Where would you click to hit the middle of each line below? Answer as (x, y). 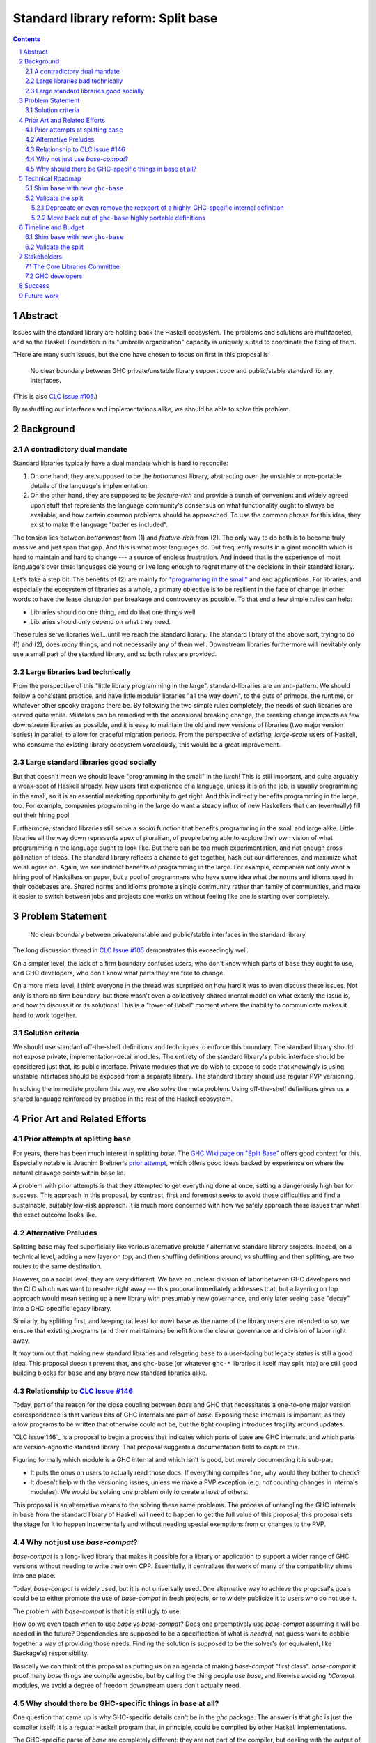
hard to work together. (45, 1015)
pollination (28, 857)
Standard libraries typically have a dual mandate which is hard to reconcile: (121, 463)
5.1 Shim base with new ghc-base (75, 188)
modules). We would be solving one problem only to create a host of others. (139, 1492)
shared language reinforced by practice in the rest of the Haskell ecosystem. (123, 1099)
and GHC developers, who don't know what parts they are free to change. (119, 973)
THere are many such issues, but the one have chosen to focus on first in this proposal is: (142, 355)
